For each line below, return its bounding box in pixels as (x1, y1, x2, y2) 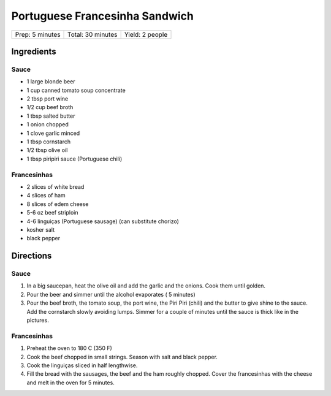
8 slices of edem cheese (26, 200, 89, 208)
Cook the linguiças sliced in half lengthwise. (26, 362, 138, 369)
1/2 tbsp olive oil (26, 147, 68, 154)
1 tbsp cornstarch (26, 138, 71, 145)
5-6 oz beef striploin (26, 209, 79, 216)
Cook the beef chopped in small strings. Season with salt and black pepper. (26, 353, 218, 360)
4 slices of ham (26, 192, 66, 199)
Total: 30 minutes (67, 30, 118, 39)
